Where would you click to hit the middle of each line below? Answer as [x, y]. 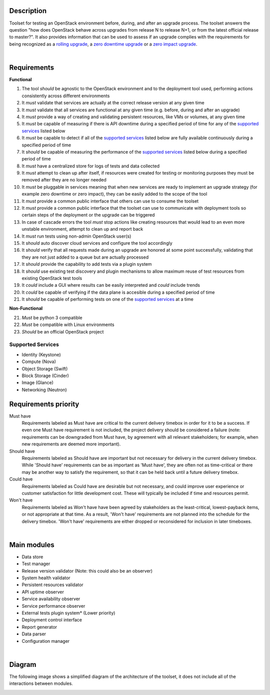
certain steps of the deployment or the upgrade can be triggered [88, 215]
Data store [32, 557]
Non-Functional [26, 308]
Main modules [32, 545]
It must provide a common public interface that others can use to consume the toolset [110, 201]
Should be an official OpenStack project [63, 331]
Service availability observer [51, 599]
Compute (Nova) [39, 362]
